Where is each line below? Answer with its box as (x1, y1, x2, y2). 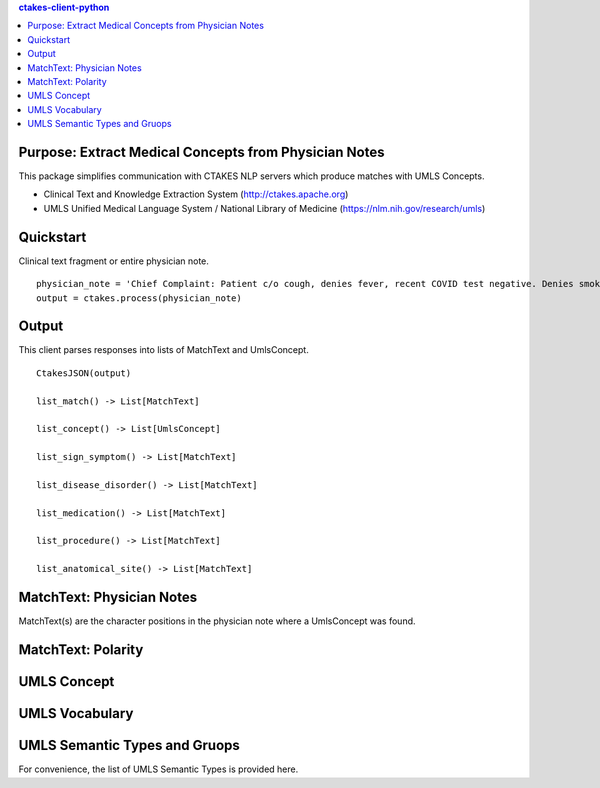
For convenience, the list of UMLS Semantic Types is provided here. (18, 763, 299, 775)
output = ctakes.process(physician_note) (36, 292, 242, 304)
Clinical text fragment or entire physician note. (18, 255, 210, 267)
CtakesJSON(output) (36, 367, 132, 379)
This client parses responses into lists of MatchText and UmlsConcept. (18, 344, 309, 356)
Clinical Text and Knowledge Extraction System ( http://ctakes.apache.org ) (43, 188, 349, 200)
